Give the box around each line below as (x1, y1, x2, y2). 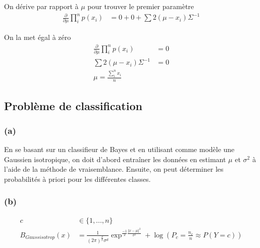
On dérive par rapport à (4, 1, 79, 11)
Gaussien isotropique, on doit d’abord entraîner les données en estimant (4, 154, 226, 164)
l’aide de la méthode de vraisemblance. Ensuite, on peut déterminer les (4, 164, 224, 174)
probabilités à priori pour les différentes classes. (4, 173, 151, 184)
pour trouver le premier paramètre (87, 1, 194, 11)
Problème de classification (4, 97, 142, 113)
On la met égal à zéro (4, 32, 71, 42)
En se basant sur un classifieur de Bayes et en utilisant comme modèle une (4, 144, 235, 155)
